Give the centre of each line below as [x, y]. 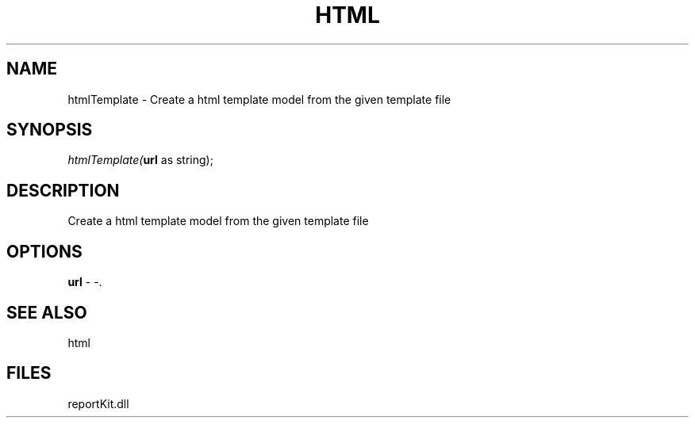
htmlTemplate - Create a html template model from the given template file [259, 99]
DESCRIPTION [63, 190]
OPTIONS [44, 251]
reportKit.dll [98, 403]
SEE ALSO [47, 312]
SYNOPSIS [50, 130]
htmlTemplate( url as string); [140, 160]
